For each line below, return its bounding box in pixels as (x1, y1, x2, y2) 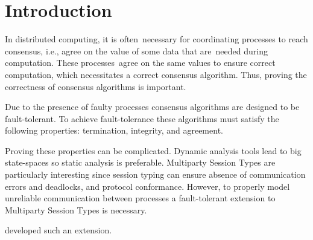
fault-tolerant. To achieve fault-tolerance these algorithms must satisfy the (5, 112, 279, 125)
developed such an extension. (5, 224, 112, 236)
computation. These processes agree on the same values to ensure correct (5, 56, 276, 69)
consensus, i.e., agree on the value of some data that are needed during (5, 44, 268, 57)
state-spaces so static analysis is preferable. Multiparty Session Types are (5, 156, 276, 169)
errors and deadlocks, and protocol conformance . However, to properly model (5, 180, 290, 192)
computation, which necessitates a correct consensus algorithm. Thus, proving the (5, 68, 307, 80)
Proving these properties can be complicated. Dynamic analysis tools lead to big (5, 144, 302, 157)
